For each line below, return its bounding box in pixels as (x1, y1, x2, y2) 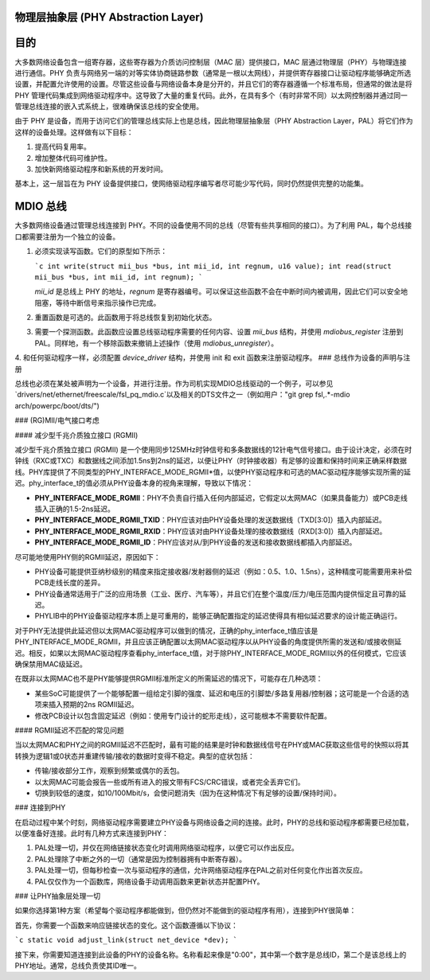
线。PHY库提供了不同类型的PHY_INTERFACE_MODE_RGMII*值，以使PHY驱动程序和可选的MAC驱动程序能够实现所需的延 (14, 467, 412, 477)
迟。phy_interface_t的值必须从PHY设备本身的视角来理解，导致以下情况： (14, 478, 254, 488)
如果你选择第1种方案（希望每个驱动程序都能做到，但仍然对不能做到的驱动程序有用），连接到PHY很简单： (14, 906, 357, 916)
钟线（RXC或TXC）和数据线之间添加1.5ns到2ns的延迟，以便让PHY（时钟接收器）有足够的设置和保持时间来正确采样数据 (14, 456, 408, 466)
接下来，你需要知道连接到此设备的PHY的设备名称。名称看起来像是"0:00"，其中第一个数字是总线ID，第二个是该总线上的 (14, 950, 407, 959)
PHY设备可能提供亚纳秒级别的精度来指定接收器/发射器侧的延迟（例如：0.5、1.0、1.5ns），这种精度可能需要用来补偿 (34, 566, 412, 576)
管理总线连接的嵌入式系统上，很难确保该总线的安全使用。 (14, 102, 203, 111)
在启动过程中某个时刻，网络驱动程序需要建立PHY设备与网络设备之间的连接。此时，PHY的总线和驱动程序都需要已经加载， (14, 817, 413, 827)
